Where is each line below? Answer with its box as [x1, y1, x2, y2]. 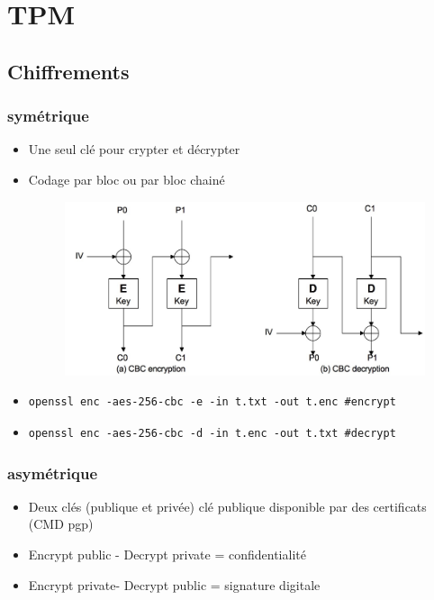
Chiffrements [7, 57, 130, 85]
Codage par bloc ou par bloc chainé [28, 169, 225, 188]
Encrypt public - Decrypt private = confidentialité [28, 545, 306, 564]
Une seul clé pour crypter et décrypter [28, 140, 240, 159]
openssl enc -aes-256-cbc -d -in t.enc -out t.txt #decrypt [28, 427, 396, 441]
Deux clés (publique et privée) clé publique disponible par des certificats [28, 496, 427, 515]
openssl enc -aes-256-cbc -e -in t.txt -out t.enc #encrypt [28, 395, 396, 409]
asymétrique [7, 461, 98, 484]
